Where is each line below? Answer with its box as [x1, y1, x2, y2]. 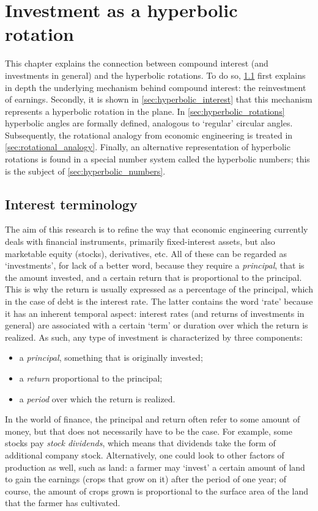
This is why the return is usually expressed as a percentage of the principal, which [5, 283, 313, 295]
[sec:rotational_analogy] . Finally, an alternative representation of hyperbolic [5, 140, 290, 153]
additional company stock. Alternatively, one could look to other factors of [5, 448, 284, 461]
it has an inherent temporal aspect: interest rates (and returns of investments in [5, 306, 305, 319]
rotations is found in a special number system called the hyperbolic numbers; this [5, 153, 310, 165]
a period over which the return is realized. [19, 392, 176, 405]
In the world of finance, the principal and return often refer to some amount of [5, 413, 300, 426]
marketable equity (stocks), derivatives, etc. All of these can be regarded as [5, 247, 287, 259]
